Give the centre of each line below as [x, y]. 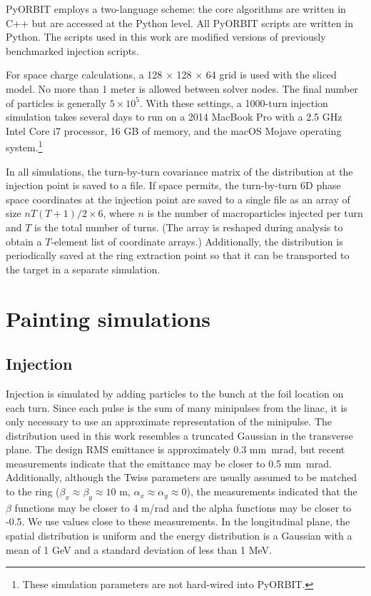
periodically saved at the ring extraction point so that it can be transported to [178, 255]
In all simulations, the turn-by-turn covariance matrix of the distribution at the [179, 171]
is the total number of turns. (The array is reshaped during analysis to [189, 227]
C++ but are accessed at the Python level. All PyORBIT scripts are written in [179, 22]
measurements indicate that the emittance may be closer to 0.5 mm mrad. [169, 463]
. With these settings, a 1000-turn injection [234, 102]
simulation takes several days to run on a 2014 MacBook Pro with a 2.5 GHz [174, 117]
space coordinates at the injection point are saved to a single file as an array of [178, 199]
